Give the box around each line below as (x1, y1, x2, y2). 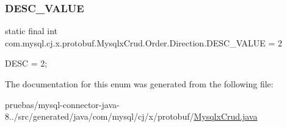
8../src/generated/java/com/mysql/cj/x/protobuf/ (5, 110, 194, 123)
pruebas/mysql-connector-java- (5, 98, 120, 111)
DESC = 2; (5, 57, 48, 70)
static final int (5, 24, 58, 37)
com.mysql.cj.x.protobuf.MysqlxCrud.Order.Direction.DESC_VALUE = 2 (5, 36, 283, 49)
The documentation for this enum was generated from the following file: (5, 78, 274, 90)
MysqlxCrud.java (194, 110, 258, 123)
